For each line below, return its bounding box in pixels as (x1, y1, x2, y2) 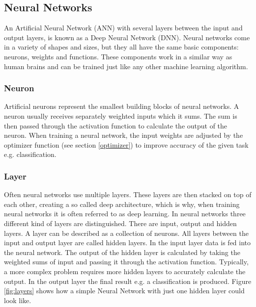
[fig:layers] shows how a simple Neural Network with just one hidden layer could (4, 285, 245, 296)
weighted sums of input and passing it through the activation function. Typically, (4, 256, 249, 267)
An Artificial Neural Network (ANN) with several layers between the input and (4, 23, 243, 33)
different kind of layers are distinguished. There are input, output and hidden (4, 218, 237, 228)
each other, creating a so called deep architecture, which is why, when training (4, 199, 240, 209)
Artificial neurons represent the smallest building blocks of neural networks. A (4, 101, 239, 111)
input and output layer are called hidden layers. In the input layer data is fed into (4, 237, 251, 248)
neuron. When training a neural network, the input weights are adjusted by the (4, 130, 243, 140)
